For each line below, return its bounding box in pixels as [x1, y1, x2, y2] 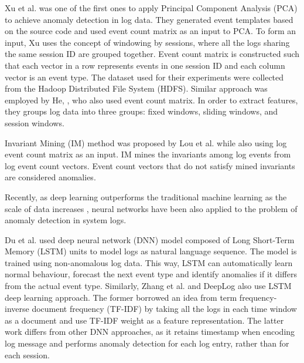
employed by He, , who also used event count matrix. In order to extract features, [5, 93, 298, 106]
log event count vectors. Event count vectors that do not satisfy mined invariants [5, 159, 295, 172]
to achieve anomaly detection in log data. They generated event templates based [5, 13, 293, 25]
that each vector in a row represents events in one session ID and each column [5, 59, 285, 71]
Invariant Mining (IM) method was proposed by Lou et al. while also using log [5, 136, 287, 149]
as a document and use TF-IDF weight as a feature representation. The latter [5, 314, 284, 326]
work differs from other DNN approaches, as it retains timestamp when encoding [5, 325, 295, 338]
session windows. [5, 116, 64, 129]
